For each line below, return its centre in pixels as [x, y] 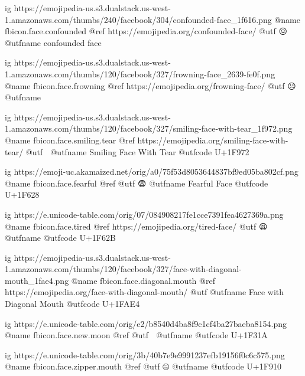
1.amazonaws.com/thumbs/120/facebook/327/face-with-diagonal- [123, 269]
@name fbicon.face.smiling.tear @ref [70, 140]
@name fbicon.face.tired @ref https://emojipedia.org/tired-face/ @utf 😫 [136, 226]
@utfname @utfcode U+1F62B [60, 238]
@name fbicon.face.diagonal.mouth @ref [143, 280]
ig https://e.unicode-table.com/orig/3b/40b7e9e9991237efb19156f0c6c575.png [145, 354]
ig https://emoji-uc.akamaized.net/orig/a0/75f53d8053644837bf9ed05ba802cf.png [152, 171]
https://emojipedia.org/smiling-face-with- [213, 140]
